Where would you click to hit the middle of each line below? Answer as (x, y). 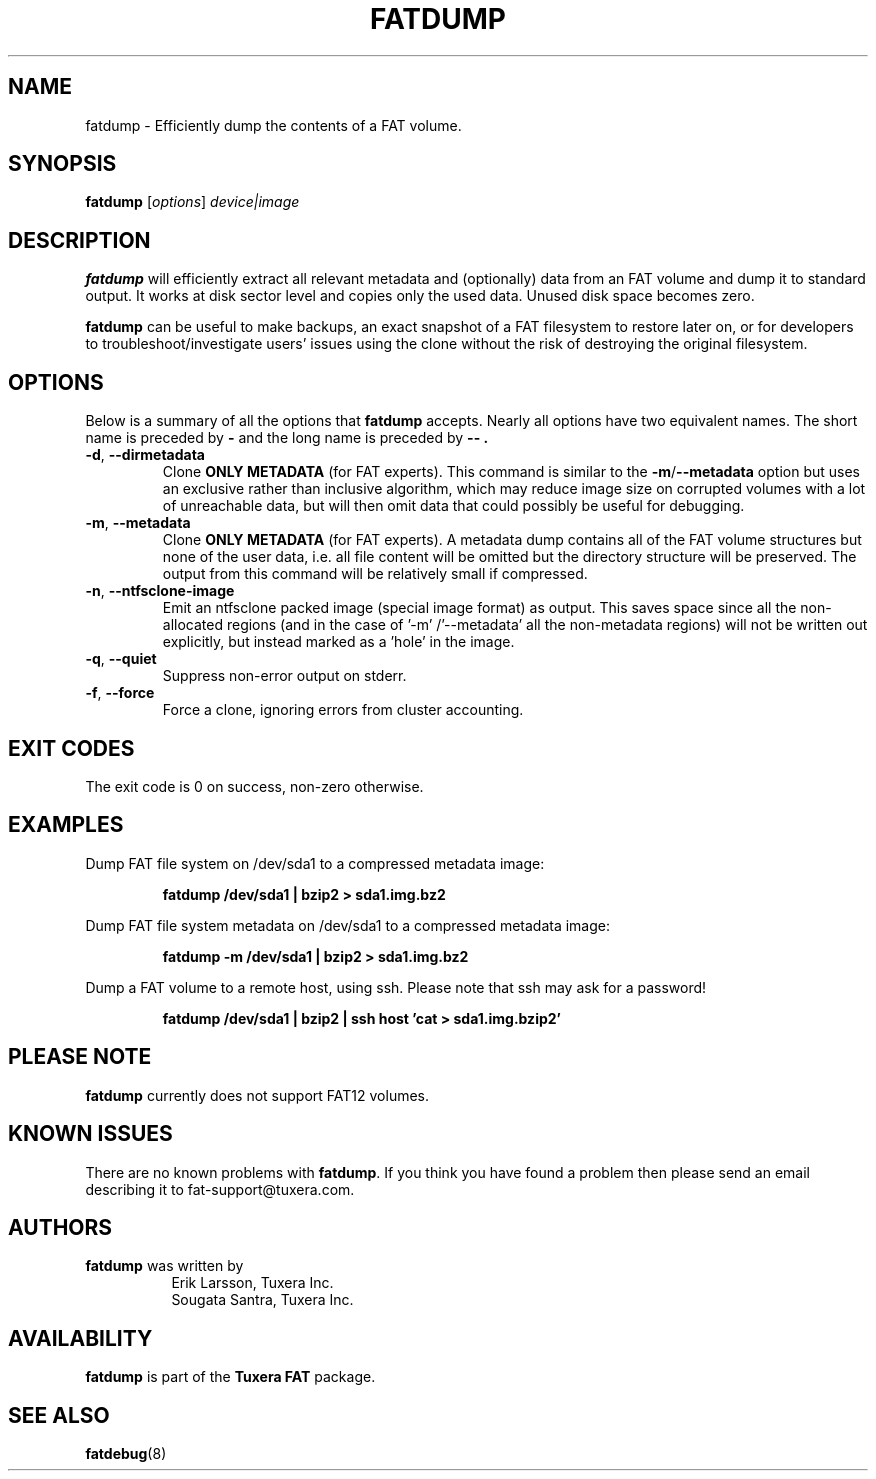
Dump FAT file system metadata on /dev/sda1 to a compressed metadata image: (348, 925)
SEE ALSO (59, 1415)
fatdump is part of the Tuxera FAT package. (230, 1377)
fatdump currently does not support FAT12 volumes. (257, 1095)
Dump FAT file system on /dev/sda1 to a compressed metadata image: (315, 863)
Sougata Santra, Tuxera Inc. (262, 1300)
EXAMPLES (66, 825)
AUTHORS (60, 1227)
